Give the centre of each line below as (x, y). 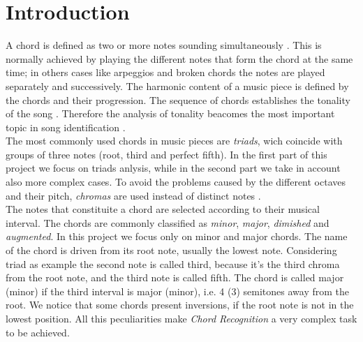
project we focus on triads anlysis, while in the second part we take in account (173, 168)
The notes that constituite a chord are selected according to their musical (163, 209)
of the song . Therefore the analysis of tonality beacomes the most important (170, 113)
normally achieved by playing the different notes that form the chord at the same (179, 58)
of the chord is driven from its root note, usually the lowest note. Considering (171, 250)
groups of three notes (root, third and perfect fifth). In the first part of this (166, 154)
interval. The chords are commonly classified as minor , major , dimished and (168, 222)
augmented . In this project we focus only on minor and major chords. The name (177, 236)
